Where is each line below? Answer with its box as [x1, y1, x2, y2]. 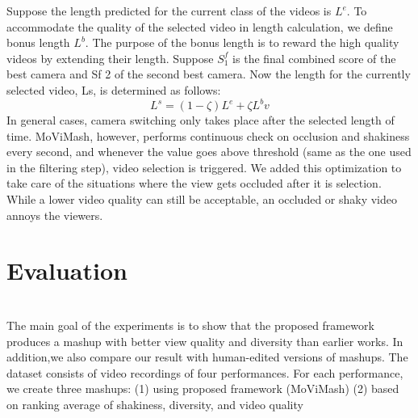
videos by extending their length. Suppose [6, 49, 214, 66]
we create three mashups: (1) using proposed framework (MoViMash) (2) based [6, 380, 399, 397]
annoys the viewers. [6, 206, 103, 223]
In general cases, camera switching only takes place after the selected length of [6, 112, 395, 129]
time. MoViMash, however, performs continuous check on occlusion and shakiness [6, 127, 410, 144]
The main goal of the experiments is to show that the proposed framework [6, 316, 374, 333]
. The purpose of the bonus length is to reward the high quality [85, 34, 399, 51]
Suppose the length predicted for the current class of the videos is [6, 2, 332, 19]
